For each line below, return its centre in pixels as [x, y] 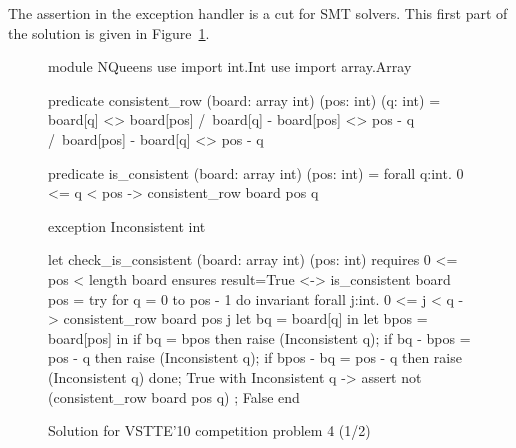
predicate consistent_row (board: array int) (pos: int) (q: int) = [244, 99]
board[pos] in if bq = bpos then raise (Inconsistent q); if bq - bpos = [259, 337]
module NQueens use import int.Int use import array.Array [230, 66]
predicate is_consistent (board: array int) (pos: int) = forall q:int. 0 [256, 172]
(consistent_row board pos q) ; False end [174, 396]
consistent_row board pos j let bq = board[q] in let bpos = [245, 318]
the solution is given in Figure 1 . [109, 32]
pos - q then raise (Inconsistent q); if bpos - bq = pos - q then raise [255, 357]
